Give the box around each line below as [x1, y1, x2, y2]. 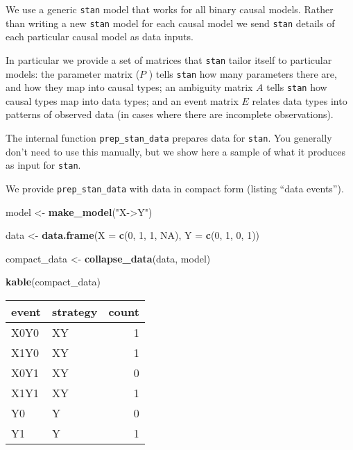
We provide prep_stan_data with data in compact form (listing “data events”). [6, 181, 344, 195]
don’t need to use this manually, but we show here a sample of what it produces [6, 144, 346, 158]
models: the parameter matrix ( [6, 66, 140, 81]
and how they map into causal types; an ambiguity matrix [6, 80, 253, 94]
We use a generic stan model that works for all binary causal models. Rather [6, 2, 334, 16]
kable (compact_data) [6, 274, 101, 289]
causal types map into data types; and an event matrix [6, 93, 239, 108]
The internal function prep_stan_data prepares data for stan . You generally [6, 131, 332, 145]
